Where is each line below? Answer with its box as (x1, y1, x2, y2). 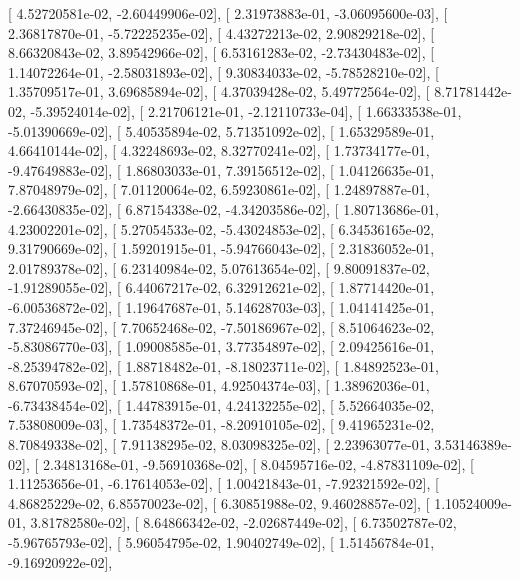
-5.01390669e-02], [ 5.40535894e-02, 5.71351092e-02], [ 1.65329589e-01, (8, 120, 435, 141)
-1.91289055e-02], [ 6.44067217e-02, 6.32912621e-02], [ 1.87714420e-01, (8, 277, 435, 298)
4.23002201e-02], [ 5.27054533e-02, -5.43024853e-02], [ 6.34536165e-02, (8, 218, 435, 239)
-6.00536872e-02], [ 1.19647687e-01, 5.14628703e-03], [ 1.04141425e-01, (8, 296, 435, 317)
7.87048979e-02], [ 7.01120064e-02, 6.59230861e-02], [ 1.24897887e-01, (8, 179, 430, 200)
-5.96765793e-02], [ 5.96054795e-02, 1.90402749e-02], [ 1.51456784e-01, (8, 532, 435, 553)
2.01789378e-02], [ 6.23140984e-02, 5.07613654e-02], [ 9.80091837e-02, (8, 257, 430, 278)
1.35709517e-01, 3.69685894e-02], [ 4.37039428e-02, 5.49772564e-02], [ (8, 81, 430, 102)
